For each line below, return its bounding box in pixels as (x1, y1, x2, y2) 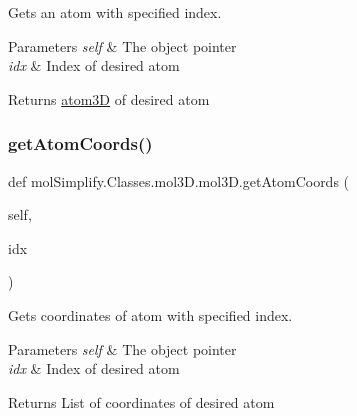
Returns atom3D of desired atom (8, 88, 210, 109)
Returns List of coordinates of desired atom (8, 391, 275, 412)
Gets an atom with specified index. (8, 2, 222, 22)
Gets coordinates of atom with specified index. (8, 304, 293, 325)
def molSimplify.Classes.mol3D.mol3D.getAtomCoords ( (8, 170, 350, 191)
